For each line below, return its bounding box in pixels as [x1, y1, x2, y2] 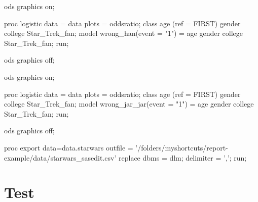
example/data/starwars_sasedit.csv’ [4, 152, 117, 163]
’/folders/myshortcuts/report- [135, 142, 228, 153]
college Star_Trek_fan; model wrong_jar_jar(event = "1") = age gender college [4, 98, 254, 109]
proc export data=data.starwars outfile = [4, 142, 133, 153]
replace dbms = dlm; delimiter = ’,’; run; [119, 152, 247, 163]
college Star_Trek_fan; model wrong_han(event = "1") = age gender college [4, 28, 243, 38]
